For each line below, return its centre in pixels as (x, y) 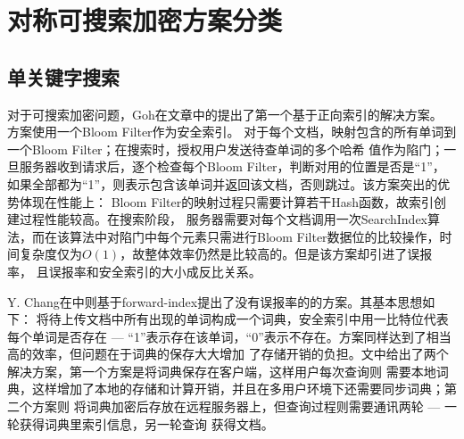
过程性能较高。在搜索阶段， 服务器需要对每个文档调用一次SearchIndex (223, 219)
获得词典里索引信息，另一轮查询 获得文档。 (146, 423)
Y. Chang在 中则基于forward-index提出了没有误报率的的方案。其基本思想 (215, 301)
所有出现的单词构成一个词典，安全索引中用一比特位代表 (286, 319)
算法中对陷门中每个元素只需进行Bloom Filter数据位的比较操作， (254, 236)
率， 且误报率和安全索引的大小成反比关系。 (134, 271)
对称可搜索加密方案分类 (145, 20)
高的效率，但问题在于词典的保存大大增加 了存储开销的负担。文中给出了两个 (228, 354)
